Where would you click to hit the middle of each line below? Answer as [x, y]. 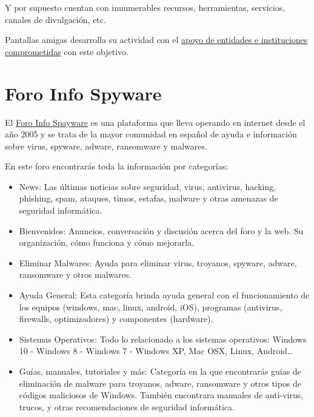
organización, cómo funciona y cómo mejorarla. [107, 242]
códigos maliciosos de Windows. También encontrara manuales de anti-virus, [161, 395]
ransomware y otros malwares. [75, 274]
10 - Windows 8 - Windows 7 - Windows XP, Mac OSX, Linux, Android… [156, 351]
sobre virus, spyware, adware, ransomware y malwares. [106, 146]
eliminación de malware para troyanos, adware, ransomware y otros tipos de [160, 383]
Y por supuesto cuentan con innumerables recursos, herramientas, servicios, [145, 7]
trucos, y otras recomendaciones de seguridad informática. [127, 406]
